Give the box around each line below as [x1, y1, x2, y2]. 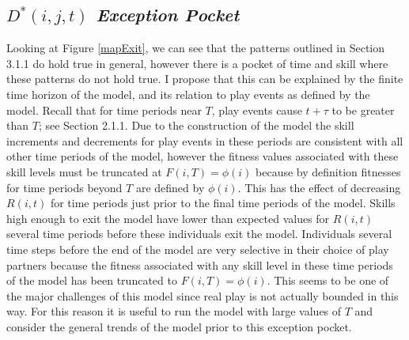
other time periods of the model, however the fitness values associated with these [6, 148, 399, 164]
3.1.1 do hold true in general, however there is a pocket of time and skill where [6, 55, 388, 71]
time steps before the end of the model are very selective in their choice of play [6, 240, 389, 257]
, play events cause [211, 101, 302, 118]
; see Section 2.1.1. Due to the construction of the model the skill [38, 117, 354, 134]
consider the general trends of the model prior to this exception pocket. [6, 318, 352, 334]
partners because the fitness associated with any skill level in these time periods [6, 256, 393, 273]
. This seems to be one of [267, 272, 389, 289]
